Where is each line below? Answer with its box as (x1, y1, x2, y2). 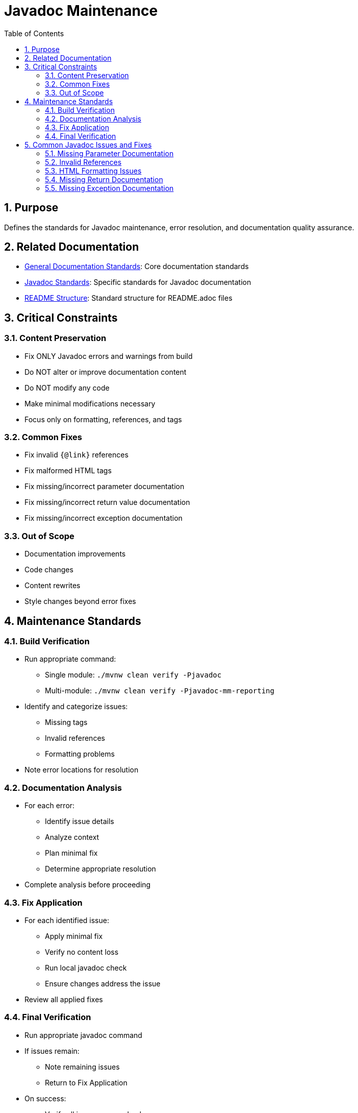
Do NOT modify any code (24, 383, 110, 392)
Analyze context (45, 833, 99, 842)
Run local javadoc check (45, 963, 127, 972)
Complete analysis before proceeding (24, 880, 151, 889)
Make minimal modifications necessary (24, 399, 156, 408)
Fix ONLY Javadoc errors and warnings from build (24, 351, 193, 360)
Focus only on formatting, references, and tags (24, 415, 182, 424)
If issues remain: (24, 1046, 80, 1055)
